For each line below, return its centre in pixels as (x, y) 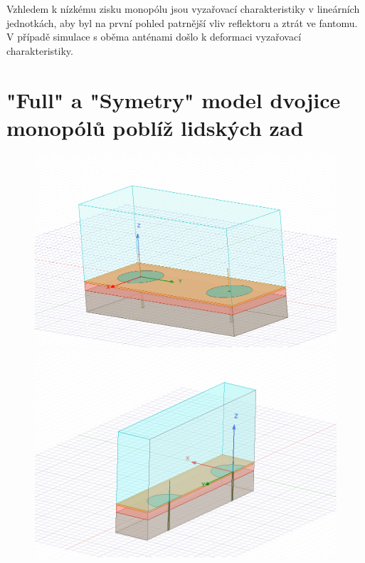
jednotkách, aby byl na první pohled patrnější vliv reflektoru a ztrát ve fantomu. (182, 22)
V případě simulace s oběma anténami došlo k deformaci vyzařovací (154, 37)
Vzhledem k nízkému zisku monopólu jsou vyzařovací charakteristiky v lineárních (183, 9)
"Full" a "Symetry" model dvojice (174, 99)
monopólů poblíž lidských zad (155, 127)
